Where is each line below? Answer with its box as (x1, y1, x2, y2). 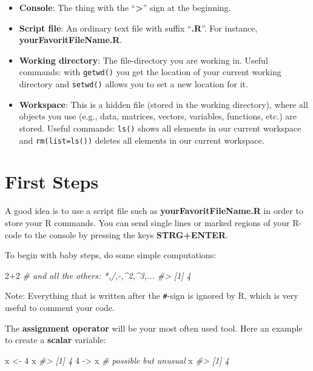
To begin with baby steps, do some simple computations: (5, 249, 217, 261)
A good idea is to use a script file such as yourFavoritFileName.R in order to (5, 204, 303, 217)
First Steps (5, 169, 99, 194)
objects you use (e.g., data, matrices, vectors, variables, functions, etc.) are (19, 110, 297, 122)
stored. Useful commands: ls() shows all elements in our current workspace (19, 121, 301, 134)
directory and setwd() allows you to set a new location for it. (19, 78, 248, 90)
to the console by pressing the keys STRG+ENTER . (24, 228, 228, 241)
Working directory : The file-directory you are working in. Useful (19, 53, 268, 66)
